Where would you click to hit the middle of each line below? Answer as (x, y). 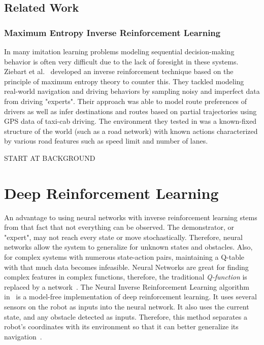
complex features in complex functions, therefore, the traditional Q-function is (126, 277)
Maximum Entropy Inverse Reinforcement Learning (112, 32)
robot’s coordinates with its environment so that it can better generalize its (121, 326)
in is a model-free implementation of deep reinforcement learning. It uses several (130, 297)
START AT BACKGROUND (50, 158)
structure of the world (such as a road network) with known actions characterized (131, 131)
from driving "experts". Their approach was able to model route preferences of (126, 101)
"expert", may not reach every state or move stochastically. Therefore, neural (123, 237)
